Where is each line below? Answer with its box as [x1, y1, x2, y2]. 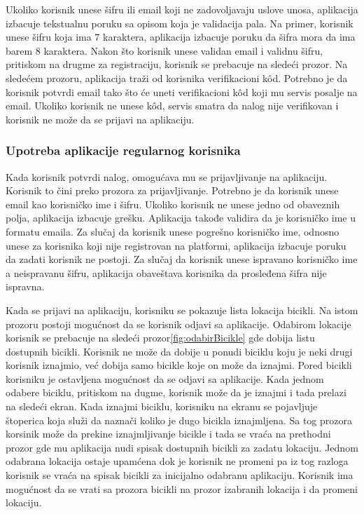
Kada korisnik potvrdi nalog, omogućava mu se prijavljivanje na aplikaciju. [6, 169, 328, 184]
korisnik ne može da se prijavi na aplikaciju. [6, 111, 195, 126]
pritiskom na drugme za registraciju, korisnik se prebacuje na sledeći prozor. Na [6, 57, 348, 72]
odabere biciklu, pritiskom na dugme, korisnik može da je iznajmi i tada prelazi [6, 385, 346, 400]
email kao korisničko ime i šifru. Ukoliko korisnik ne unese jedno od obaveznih [6, 196, 340, 211]
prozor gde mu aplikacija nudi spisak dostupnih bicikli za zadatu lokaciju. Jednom [6, 440, 358, 454]
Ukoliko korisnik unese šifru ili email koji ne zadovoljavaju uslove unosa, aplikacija [6, 2, 358, 16]
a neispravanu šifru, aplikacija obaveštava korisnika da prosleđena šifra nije [6, 265, 327, 280]
